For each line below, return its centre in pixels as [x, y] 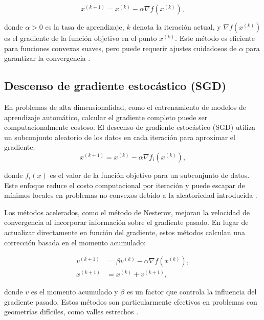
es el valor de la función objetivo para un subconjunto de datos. [150, 175]
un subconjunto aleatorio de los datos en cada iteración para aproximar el [120, 137]
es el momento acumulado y [74, 292]
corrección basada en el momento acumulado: [75, 242]
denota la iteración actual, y [177, 27]
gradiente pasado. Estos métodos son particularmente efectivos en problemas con [131, 301]
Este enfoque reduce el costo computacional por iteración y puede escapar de [125, 185]
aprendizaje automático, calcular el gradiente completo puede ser [106, 117]
